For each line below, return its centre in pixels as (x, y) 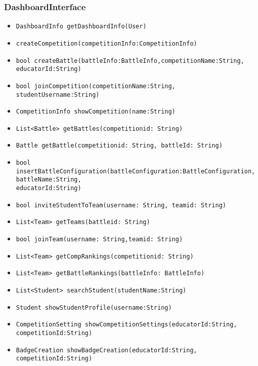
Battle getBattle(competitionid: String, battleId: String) (119, 146)
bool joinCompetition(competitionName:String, (96, 86)
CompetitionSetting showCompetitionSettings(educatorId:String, (126, 325)
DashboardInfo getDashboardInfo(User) (81, 27)
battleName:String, (49, 180)
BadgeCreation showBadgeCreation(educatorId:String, (106, 350)
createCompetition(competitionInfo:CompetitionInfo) (106, 43)
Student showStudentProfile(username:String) (94, 307)
